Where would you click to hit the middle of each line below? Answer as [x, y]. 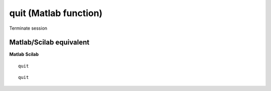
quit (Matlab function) [56, 13]
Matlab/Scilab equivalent [49, 42]
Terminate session [28, 28]
